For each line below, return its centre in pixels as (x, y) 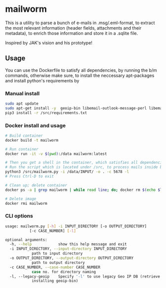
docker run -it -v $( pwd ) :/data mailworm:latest (56, 154)
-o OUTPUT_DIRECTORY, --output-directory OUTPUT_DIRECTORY (72, 258)
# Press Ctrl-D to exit (30, 177)
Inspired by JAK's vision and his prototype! (49, 42)
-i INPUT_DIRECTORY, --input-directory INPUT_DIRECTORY (68, 249)
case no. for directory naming (64, 272)
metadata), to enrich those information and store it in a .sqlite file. (72, 33)
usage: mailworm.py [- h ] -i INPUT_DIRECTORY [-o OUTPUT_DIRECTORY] (76, 226)
